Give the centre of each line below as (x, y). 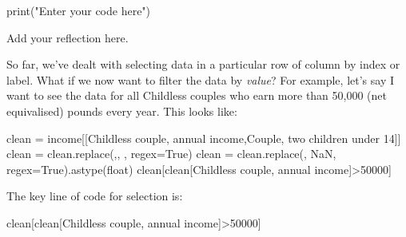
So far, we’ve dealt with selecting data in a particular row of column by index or (203, 64)
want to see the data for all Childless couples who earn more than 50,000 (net (197, 95)
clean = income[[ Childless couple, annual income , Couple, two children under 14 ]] (204, 138)
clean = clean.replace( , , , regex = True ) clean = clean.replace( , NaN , (171, 154)
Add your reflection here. (68, 37)
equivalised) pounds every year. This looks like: (122, 111)
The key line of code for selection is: (95, 196)
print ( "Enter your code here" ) (79, 10)
